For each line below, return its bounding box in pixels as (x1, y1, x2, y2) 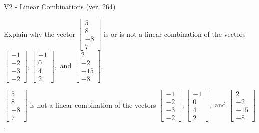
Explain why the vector (4, 28, 75, 39)
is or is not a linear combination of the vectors (104, 28, 246, 39)
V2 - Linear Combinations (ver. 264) (4, 1, 116, 11)
